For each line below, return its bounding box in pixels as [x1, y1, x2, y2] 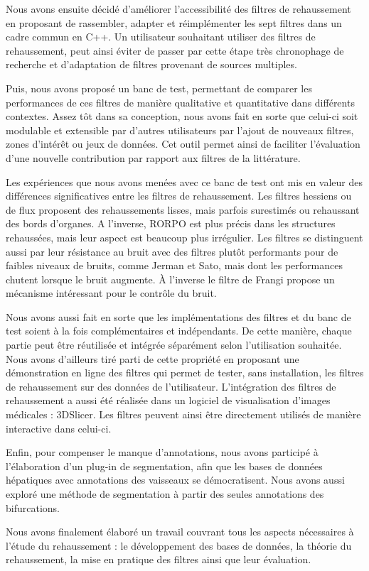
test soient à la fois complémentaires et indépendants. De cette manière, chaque [6, 323, 352, 338]
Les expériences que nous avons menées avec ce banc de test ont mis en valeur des [6, 174, 363, 189]
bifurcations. [6, 500, 60, 515]
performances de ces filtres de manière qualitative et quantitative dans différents [6, 94, 355, 109]
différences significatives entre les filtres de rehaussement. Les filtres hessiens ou [6, 188, 352, 203]
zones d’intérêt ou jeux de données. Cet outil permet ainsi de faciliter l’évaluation [6, 136, 360, 151]
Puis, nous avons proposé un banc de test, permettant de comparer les [6, 80, 312, 95]
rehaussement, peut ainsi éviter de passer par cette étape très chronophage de [6, 43, 344, 58]
